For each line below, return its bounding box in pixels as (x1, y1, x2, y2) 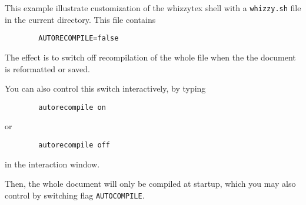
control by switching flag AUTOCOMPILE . (5, 189, 145, 201)
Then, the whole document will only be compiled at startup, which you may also (5, 177, 296, 190)
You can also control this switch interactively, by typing (5, 82, 206, 95)
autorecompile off (38, 140, 110, 149)
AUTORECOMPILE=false (38, 34, 119, 43)
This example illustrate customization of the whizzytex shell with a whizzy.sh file (5, 2, 301, 14)
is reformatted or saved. (5, 62, 90, 75)
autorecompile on (38, 103, 106, 112)
